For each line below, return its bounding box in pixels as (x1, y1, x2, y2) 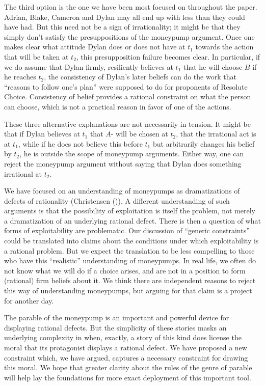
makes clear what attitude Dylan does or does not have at (4, 41, 185, 52)
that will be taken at (4, 51, 69, 62)
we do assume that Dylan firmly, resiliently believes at (4, 61, 173, 72)
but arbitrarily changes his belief (152, 138, 255, 149)
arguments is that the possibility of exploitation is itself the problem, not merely (4, 205, 255, 216)
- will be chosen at (111, 128, 168, 139)
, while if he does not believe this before (18, 138, 143, 149)
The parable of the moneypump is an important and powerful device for (4, 312, 229, 323)
